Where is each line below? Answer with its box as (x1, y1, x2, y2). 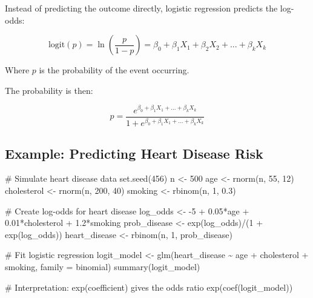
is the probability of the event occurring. (39, 64, 189, 76)
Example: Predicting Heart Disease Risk (5, 144, 263, 162)
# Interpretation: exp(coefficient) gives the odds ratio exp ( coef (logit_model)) (5, 280, 293, 293)
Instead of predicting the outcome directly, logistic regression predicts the (5, 2, 278, 14)
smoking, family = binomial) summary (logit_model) (5, 260, 200, 273)
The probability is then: (5, 84, 93, 96)
